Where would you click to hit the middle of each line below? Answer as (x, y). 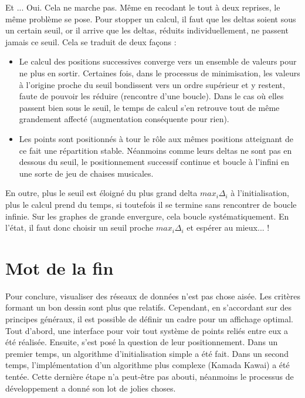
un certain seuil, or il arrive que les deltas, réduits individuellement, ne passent (147, 30)
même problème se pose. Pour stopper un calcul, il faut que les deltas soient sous (151, 18)
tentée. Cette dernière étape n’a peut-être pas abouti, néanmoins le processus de (150, 376)
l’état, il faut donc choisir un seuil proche (79, 227)
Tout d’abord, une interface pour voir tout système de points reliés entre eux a (147, 330)
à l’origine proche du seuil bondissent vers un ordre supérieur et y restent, (152, 84)
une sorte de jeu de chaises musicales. (86, 173)
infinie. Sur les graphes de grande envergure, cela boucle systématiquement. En (147, 216)
